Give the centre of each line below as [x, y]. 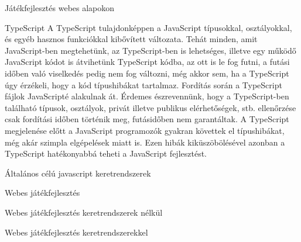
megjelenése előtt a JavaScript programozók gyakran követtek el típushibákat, [145, 130]
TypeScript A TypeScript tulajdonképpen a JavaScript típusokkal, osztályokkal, [148, 27]
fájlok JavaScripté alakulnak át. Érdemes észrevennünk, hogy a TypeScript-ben [147, 96]
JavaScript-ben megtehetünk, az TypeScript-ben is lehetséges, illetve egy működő [150, 50]
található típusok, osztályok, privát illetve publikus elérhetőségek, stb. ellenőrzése [150, 107]
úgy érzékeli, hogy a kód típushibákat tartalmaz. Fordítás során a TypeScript [143, 84]
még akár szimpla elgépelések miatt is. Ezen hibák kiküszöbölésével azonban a [145, 142]
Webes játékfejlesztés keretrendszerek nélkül [84, 212]
